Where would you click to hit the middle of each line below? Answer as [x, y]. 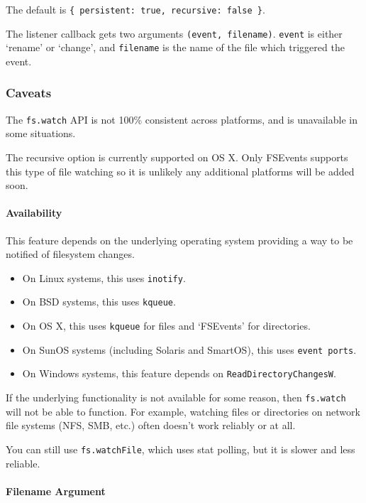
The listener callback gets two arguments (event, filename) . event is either [174, 33]
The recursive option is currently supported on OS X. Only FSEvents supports [177, 157]
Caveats [29, 93]
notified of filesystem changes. [70, 254]
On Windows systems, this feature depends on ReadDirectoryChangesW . [179, 373]
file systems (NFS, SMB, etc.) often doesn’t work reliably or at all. [151, 425]
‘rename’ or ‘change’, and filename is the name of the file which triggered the [175, 47]
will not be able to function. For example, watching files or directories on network [183, 411]
